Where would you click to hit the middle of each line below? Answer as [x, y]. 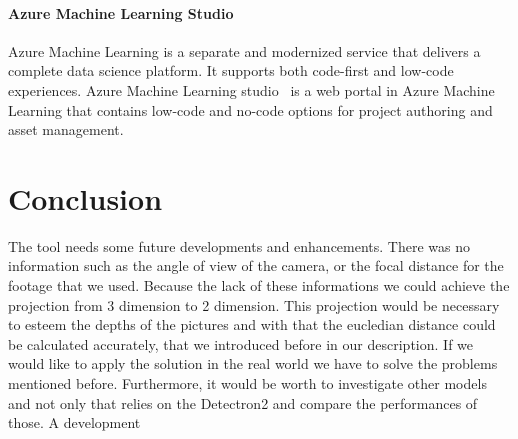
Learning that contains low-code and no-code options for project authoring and [250, 109]
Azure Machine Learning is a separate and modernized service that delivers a [244, 50]
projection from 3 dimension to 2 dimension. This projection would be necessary [254, 304]
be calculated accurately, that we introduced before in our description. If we [241, 343]
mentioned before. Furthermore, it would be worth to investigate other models [247, 383]
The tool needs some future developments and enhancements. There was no [239, 245]
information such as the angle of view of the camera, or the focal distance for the [256, 265]
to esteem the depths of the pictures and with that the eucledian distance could [252, 324]
